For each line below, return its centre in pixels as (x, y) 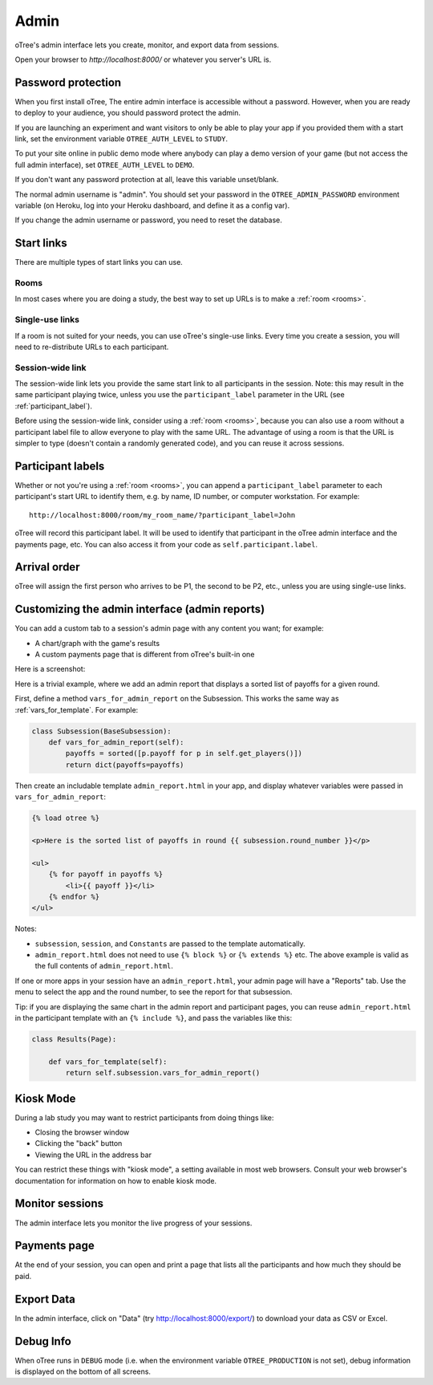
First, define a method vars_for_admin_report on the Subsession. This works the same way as (177, 699)
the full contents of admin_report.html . (104, 966)
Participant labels (60, 466)
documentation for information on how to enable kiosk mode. (115, 1180)
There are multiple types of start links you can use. (99, 262)
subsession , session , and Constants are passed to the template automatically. (170, 944)
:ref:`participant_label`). (53, 406)
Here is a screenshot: (50, 669)
